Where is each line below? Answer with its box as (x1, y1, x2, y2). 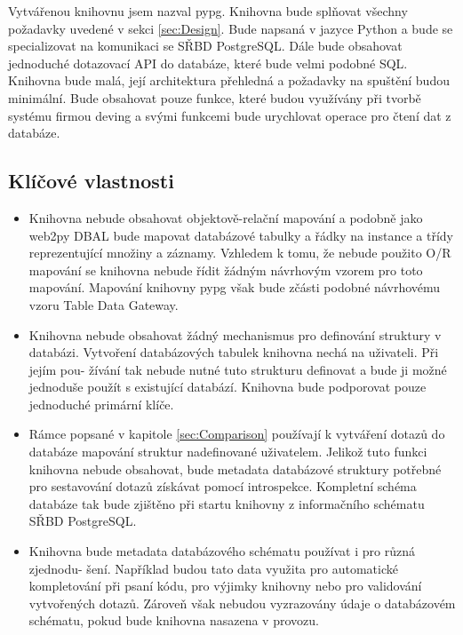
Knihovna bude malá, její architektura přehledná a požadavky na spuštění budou (8, 71, 450, 90)
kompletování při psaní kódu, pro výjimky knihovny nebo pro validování (28, 576, 422, 595)
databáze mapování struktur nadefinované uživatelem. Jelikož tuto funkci (28, 442, 427, 461)
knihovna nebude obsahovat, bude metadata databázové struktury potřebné (28, 459, 442, 478)
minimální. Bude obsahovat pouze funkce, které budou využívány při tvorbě (8, 88, 421, 107)
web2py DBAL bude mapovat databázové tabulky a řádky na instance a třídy (28, 226, 453, 244)
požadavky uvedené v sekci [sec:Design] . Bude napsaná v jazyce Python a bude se (8, 19, 453, 37)
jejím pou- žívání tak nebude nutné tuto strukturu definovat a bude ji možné (28, 360, 447, 378)
